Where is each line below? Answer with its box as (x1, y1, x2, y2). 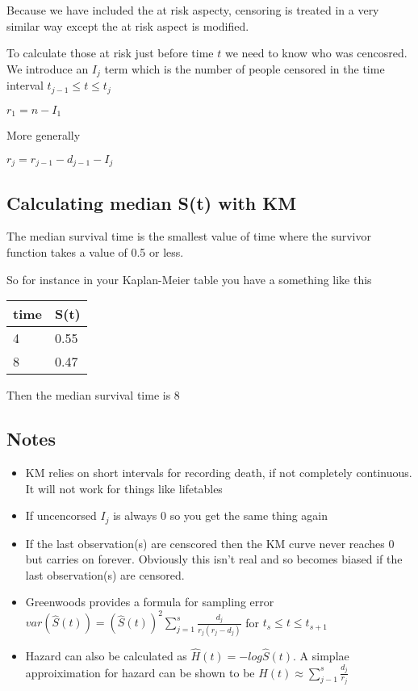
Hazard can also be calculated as (25, 647, 187, 664)
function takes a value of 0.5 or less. (6, 243, 184, 260)
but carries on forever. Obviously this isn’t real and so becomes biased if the (25, 551, 403, 567)
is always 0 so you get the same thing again (113, 507, 328, 524)
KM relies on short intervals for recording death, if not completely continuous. (25, 463, 412, 480)
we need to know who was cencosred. (224, 44, 408, 61)
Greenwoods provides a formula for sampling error (25, 593, 274, 610)
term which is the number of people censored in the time (104, 60, 385, 77)
